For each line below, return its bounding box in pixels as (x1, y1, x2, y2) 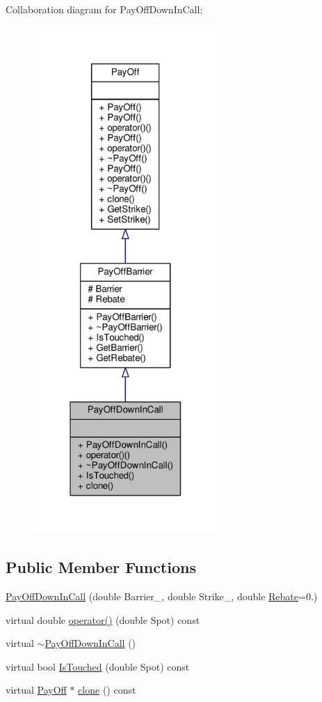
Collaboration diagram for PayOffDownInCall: (6, 2, 203, 16)
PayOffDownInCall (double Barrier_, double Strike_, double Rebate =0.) (6, 589, 318, 604)
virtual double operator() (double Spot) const (6, 612, 200, 627)
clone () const (78, 682, 136, 697)
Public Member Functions (6, 556, 196, 578)
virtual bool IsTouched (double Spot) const (6, 659, 190, 673)
